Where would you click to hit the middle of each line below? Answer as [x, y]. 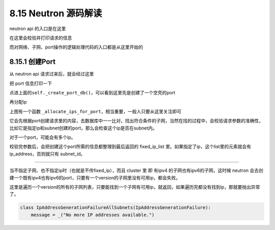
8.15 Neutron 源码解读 [56, 13]
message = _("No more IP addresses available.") [93, 215]
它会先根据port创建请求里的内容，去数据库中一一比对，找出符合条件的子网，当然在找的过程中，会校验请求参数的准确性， [136, 121]
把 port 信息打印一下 [31, 83]
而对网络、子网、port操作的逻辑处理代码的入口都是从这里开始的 [76, 47]
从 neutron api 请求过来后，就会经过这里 [52, 74]
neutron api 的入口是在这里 [38, 29]
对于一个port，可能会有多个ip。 [43, 137]
